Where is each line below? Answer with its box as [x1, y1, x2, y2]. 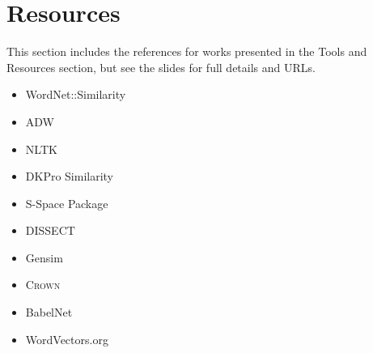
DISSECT [25, 222, 75, 239]
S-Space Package [25, 194, 108, 211]
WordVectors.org [25, 330, 108, 347]
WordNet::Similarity [25, 86, 126, 103]
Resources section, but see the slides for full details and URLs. [6, 58, 316, 75]
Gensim [25, 249, 63, 266]
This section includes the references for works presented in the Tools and [6, 43, 367, 60]
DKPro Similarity [25, 168, 114, 185]
